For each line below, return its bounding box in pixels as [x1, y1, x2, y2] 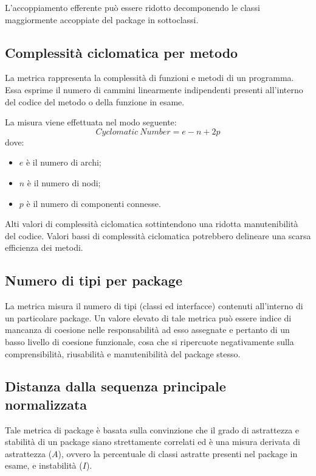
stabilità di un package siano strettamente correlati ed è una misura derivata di [5, 435, 300, 448]
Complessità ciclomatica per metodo [5, 43, 238, 61]
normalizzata [5, 394, 88, 413]
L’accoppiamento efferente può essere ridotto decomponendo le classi [5, 1, 260, 13]
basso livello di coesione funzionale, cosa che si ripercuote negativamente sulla [5, 335, 294, 348]
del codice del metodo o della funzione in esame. [5, 95, 185, 108]
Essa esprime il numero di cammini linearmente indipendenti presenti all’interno [5, 83, 303, 96]
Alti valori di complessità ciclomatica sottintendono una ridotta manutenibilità [5, 217, 298, 230]
